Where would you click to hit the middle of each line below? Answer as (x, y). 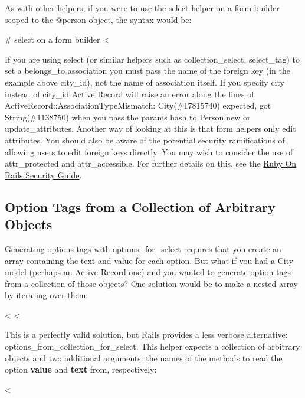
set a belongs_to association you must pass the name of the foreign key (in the (147, 71)
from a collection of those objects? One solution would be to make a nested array (151, 283)
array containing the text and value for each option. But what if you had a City (149, 260)
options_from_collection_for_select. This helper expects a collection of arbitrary (152, 346)
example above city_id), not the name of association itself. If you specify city (145, 82)
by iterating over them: (47, 295)
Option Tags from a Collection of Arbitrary (140, 206)
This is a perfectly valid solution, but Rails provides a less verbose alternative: (146, 335)
